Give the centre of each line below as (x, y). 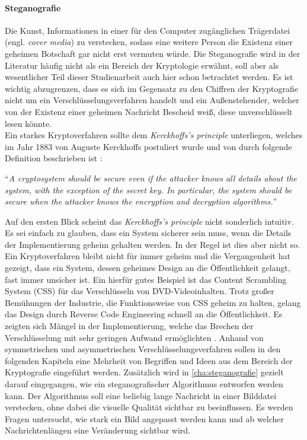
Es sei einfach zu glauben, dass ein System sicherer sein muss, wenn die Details (148, 233)
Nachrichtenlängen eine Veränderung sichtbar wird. (97, 430)
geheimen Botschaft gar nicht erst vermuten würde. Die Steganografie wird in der (153, 53)
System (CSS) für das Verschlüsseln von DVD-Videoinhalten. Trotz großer (140, 291)
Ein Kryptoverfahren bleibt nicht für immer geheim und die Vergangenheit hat (148, 256)
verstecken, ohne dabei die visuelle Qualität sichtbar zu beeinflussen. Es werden (149, 407)
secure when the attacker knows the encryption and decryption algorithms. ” (141, 201)
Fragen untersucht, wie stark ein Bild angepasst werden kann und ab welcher (145, 418)
